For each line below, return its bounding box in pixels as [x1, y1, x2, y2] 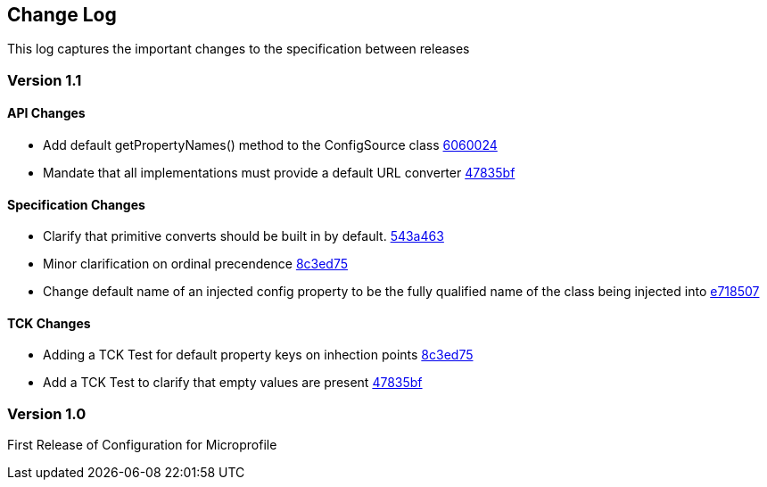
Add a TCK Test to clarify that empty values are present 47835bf [43, 375, 423, 391]
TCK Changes [7, 315, 91, 331]
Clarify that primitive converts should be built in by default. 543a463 [43, 228, 444, 244]
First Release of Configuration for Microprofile [7, 437, 277, 453]
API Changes [7, 105, 86, 121]
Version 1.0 [7, 404, 87, 423]
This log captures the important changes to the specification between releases [7, 41, 470, 57]
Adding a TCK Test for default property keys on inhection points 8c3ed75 [43, 347, 474, 363]
